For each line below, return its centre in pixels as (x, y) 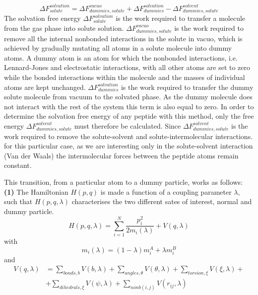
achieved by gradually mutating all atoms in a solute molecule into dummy (118, 48)
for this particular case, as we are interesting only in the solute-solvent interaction (129, 146)
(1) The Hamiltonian (36, 191)
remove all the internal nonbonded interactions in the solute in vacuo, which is (123, 38)
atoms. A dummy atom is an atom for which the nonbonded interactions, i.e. (121, 57)
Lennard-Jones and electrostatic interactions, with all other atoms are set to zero (127, 67)
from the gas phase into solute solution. (64, 28)
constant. (18, 165)
